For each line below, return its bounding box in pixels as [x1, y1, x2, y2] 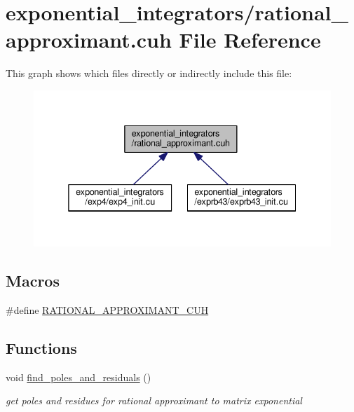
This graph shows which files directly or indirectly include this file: [6, 66, 292, 81]
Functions [6, 336, 77, 358]
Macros [6, 270, 60, 291]
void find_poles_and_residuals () [6, 369, 151, 384]
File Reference [179, 25, 321, 54]
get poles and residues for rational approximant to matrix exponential [6, 393, 302, 408]
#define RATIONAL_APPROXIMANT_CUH [6, 302, 209, 317]
